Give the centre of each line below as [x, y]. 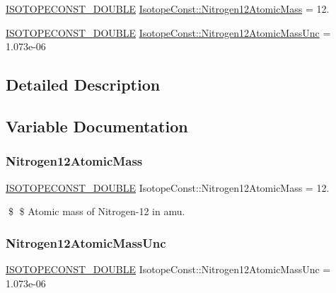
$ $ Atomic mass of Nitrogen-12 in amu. [97, 211]
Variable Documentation [97, 126]
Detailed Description [83, 85]
